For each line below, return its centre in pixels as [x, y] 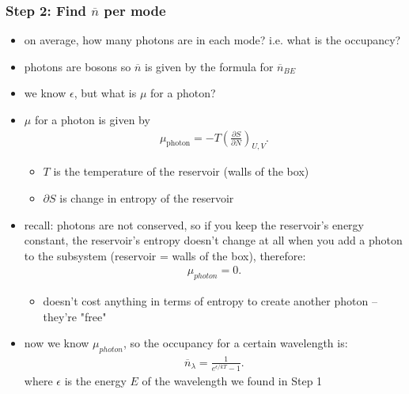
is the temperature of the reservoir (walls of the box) [181, 171]
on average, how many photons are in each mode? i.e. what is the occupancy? [212, 40]
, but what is [105, 93]
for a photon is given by [92, 119]
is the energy [95, 381]
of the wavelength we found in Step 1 [232, 381]
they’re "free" [75, 316]
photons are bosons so [78, 66]
